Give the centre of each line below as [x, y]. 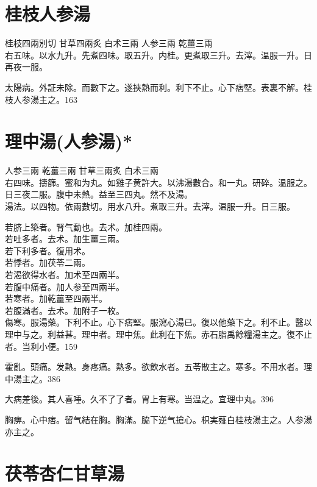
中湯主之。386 [33, 378]
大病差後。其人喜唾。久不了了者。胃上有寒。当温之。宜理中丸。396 [139, 399]
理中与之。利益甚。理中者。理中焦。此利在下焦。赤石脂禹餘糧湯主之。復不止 [158, 334]
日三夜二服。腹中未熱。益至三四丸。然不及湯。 [99, 194]
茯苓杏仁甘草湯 [65, 473]
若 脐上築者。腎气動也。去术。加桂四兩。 [86, 226]
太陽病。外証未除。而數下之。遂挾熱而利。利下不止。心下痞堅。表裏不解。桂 [158, 87]
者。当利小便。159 [41, 346]
